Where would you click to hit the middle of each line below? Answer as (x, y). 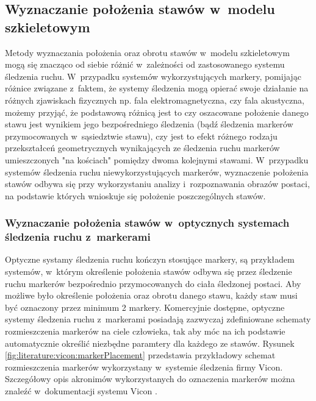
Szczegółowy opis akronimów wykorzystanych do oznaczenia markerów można (150, 379)
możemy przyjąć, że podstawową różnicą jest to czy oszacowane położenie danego (157, 112)
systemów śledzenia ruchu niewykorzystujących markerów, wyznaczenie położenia (157, 172)
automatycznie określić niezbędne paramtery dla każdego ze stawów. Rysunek (150, 343)
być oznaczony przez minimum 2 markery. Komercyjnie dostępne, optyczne (145, 307)
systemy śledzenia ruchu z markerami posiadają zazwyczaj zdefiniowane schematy (158, 319)
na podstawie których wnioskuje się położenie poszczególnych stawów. (135, 195)
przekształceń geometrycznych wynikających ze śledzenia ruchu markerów (142, 148)
